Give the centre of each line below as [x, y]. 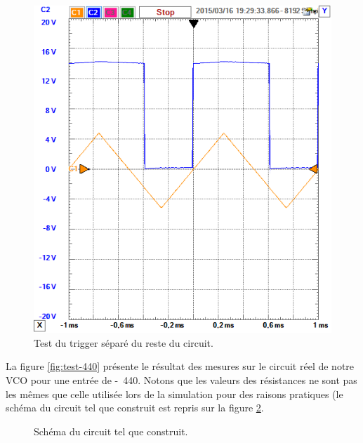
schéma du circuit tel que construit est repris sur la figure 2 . [135, 408]
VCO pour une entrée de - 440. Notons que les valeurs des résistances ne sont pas [181, 380]
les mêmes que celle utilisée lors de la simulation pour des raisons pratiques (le [174, 394]
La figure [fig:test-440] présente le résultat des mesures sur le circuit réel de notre [180, 366]
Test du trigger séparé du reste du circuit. [124, 342]
